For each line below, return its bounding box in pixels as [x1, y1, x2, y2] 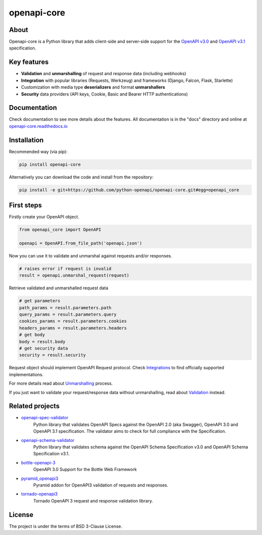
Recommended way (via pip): [9, 148, 68, 155]
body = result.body [19, 339, 65, 344]
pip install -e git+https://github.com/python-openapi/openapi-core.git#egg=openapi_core [19, 187, 240, 192]
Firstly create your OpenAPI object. [9, 214, 80, 220]
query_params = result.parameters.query [19, 312, 116, 317]
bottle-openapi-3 [21, 459, 56, 465]
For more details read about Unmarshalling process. [9, 380, 113, 386]
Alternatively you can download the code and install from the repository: [9, 174, 154, 180]
